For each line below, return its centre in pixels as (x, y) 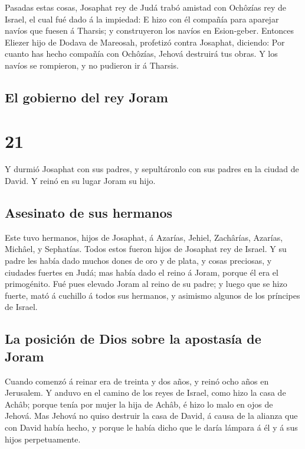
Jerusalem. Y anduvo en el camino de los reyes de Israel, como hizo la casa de (145, 393)
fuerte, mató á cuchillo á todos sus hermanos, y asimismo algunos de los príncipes (152, 295)
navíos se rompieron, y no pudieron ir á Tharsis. (92, 65)
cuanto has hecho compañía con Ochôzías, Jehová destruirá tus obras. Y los (141, 54)
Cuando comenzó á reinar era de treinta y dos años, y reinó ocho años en (137, 381)
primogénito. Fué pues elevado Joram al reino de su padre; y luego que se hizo (146, 284)
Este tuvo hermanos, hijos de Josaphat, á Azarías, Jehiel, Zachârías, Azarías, (144, 237)
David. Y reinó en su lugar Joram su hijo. (80, 181)
